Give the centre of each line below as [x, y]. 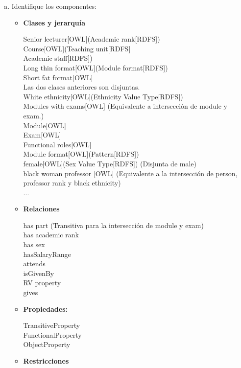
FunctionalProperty [52, 334]
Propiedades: [45, 309]
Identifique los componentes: [54, 6]
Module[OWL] [45, 125]
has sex [34, 244]
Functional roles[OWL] [57, 144]
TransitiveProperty [52, 325]
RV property [42, 283]
